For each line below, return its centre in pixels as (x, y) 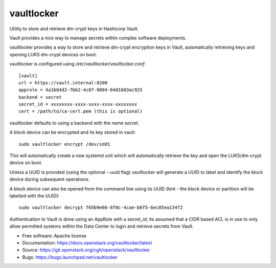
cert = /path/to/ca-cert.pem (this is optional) (80, 111)
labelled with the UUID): (34, 196)
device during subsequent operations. (50, 180)
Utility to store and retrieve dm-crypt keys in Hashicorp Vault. (74, 29)
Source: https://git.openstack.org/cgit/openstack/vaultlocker (86, 250)
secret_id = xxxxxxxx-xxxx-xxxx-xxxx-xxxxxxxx (78, 104)
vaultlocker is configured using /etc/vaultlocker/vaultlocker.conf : (77, 64)
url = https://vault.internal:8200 (63, 83)
